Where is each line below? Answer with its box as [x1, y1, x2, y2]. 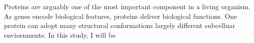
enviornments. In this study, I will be [4, 29, 116, 40]
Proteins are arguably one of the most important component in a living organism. [4, 1, 251, 11]
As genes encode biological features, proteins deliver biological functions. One [4, 11, 237, 21]
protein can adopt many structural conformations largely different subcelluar [4, 20, 235, 30]
